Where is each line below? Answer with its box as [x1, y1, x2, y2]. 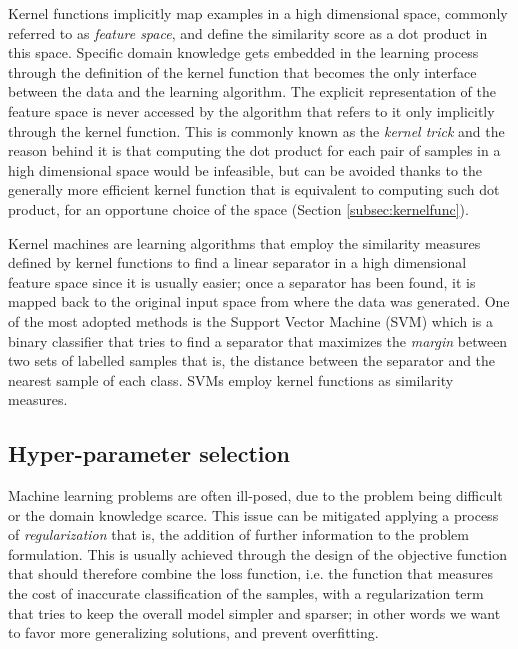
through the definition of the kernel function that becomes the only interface [8, 61, 477, 82]
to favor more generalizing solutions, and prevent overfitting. [8, 622, 379, 643]
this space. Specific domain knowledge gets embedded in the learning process [8, 42, 479, 63]
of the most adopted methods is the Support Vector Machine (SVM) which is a [8, 310, 493, 331]
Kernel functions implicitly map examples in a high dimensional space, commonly [8, 3, 508, 23]
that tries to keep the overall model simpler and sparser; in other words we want [8, 602, 501, 623]
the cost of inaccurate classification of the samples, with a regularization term [8, 583, 484, 604]
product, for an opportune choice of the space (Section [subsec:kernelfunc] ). [8, 198, 469, 219]
